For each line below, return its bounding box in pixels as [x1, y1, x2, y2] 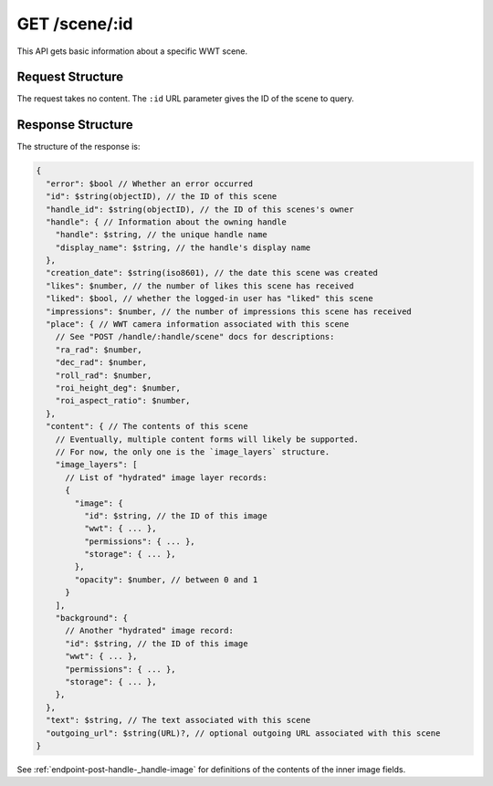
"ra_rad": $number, [55, 344, 143, 355]
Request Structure [16, 69, 124, 85]
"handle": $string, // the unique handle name [55, 229, 268, 240]
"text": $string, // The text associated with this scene [46, 715, 311, 726]
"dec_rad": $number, [55, 357, 148, 368]
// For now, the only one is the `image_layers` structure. [55, 446, 330, 456]
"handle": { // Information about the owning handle [46, 216, 287, 227]
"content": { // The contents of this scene [46, 421, 248, 432]
